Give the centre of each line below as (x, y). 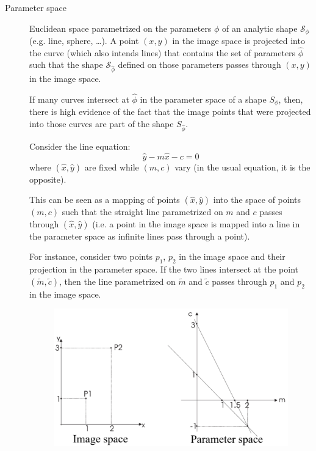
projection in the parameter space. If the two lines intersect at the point (164, 269)
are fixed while (112, 167)
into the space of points (257, 200)
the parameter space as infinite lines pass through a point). (140, 236)
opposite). (48, 179)
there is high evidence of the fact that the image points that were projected (170, 112)
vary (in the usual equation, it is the (242, 167)
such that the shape (66, 64)
